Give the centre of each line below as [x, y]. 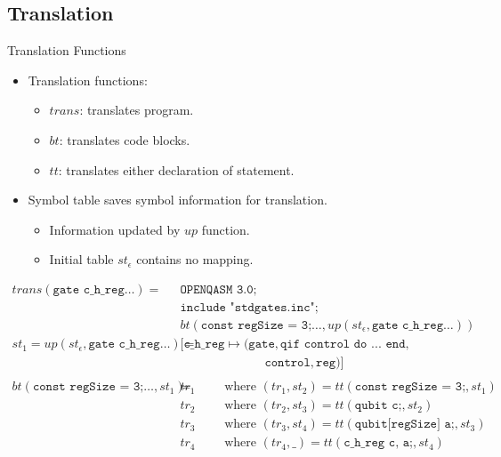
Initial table [81, 259]
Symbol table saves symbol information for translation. [178, 200]
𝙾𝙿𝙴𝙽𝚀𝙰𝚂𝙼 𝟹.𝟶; [218, 289]
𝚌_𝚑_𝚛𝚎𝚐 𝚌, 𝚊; [378, 443]
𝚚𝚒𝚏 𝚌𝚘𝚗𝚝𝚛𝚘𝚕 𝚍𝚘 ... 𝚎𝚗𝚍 [343, 345]
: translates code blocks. [125, 139]
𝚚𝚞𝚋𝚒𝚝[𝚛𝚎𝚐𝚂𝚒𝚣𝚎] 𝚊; [404, 425]
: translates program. [137, 110]
